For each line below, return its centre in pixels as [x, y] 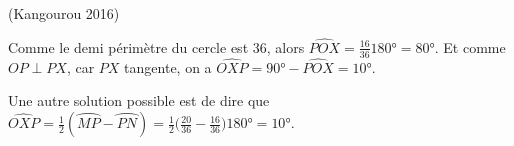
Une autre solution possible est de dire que [139, 100]
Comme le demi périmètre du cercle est [128, 46]
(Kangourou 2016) [64, 13]
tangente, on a [168, 66]
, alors [285, 46]
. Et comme [470, 46]
